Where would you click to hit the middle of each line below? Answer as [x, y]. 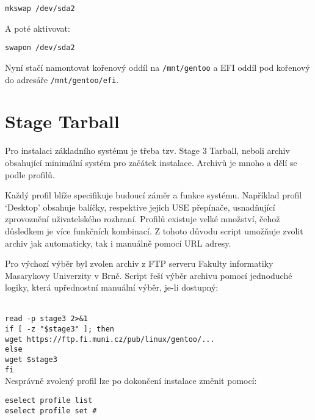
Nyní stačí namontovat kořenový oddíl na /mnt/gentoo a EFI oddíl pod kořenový [157, 67]
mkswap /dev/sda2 [40, 9]
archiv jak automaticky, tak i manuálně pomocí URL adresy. [118, 243]
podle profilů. [30, 174]
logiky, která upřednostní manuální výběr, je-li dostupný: [112, 287]
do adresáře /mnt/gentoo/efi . [62, 79]
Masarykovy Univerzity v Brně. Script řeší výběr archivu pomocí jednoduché [149, 275]
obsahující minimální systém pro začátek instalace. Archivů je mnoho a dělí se [151, 162]
